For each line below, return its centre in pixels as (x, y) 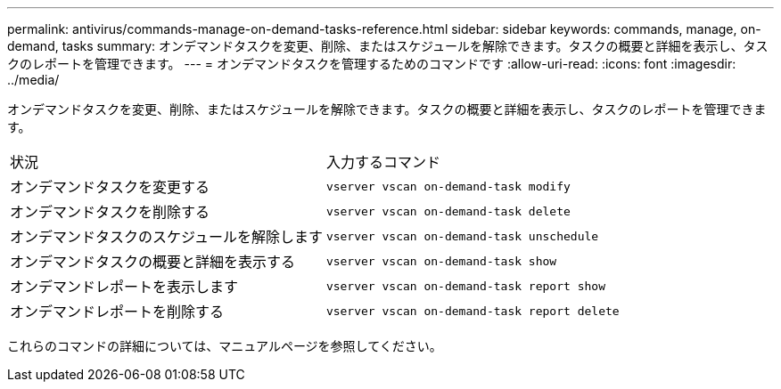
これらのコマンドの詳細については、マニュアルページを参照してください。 (225, 346)
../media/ (33, 80)
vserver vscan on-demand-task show (441, 261)
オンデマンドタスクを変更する (110, 187)
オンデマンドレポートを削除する (117, 312)
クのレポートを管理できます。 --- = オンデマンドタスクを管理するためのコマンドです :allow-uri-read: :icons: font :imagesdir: (372, 64)
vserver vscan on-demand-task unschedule (462, 236)
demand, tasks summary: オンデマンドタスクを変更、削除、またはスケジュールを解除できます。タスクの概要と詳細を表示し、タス (388, 46)
